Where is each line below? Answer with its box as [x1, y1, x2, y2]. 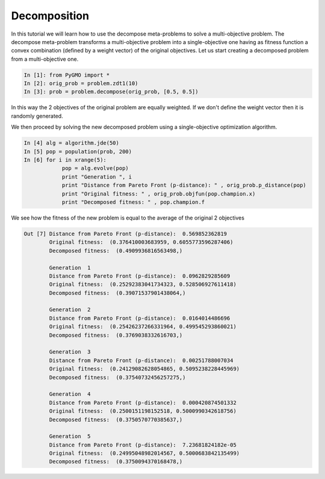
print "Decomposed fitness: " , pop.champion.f [61, 198, 205, 205]
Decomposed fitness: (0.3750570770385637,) [49, 416, 183, 423]
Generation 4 [49, 391, 91, 398]
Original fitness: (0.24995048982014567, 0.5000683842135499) [49, 450, 240, 457]
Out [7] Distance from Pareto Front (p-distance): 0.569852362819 [23, 230, 227, 237]
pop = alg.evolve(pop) [61, 165, 129, 172]
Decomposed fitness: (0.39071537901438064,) [49, 290, 186, 296]
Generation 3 [49, 349, 91, 355]
